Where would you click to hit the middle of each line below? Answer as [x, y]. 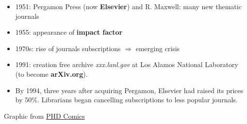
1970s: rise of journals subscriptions [68, 48]
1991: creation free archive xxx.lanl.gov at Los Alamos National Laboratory [127, 64]
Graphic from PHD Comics [44, 116]
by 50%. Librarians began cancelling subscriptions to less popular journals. [126, 100]
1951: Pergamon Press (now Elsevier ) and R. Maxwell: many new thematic [128, 6]
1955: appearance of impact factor [69, 32]
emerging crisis [158, 48]
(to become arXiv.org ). [51, 74]
